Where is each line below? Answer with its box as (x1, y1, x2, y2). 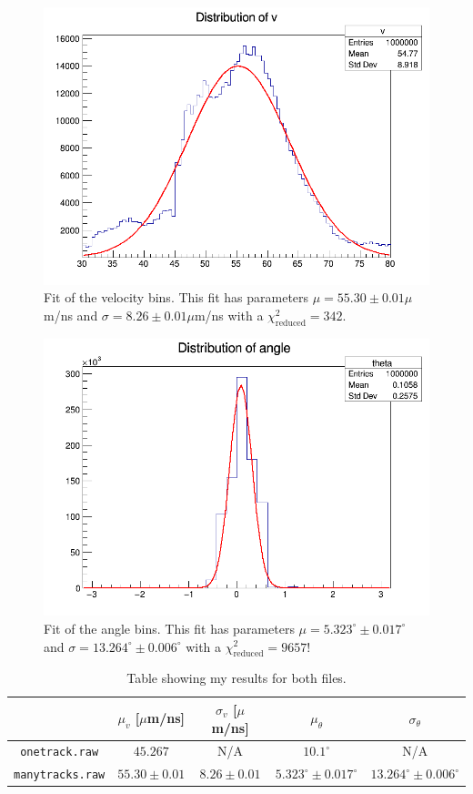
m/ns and (44, 305, 98, 324)
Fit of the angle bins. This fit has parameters (44, 618, 295, 637)
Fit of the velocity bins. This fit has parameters (44, 288, 309, 307)
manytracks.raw (14, 769, 106, 782)
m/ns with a (194, 305, 264, 324)
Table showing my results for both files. (126, 668, 347, 687)
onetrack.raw (20, 746, 99, 759)
